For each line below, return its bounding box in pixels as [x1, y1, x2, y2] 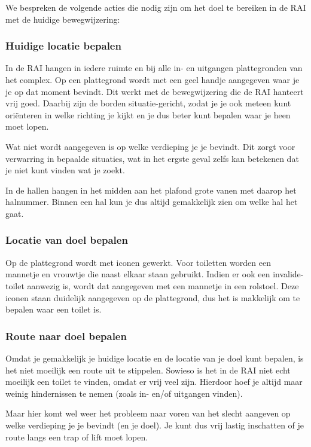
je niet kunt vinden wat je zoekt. [5, 164, 125, 176]
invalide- [273, 268, 304, 280]
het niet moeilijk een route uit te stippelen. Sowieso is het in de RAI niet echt [5, 363, 291, 376]
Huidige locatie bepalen [5, 38, 121, 53]
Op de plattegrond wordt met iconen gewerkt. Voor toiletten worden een [5, 256, 271, 268]
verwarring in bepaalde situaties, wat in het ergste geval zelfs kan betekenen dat [5, 152, 299, 164]
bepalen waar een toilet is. [5, 303, 102, 316]
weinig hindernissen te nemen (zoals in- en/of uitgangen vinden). [5, 387, 243, 399]
